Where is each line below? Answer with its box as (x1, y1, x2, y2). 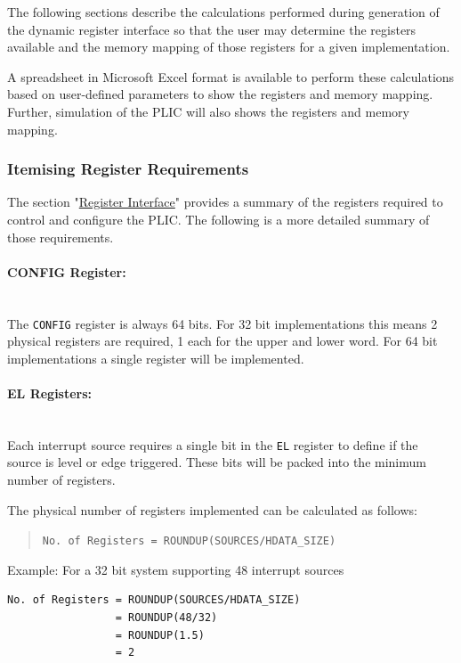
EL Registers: (7, 383, 93, 402)
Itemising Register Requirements (7, 158, 249, 180)
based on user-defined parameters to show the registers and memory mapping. (7, 85, 433, 103)
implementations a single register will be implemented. (7, 348, 304, 367)
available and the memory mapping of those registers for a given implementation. (7, 37, 450, 56)
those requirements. (7, 227, 114, 246)
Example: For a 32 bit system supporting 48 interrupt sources (7, 560, 344, 578)
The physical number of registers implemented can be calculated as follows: (7, 500, 417, 519)
